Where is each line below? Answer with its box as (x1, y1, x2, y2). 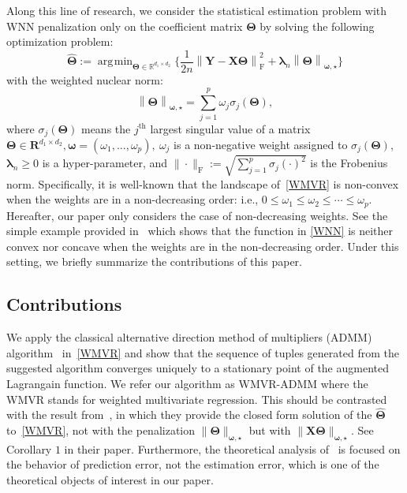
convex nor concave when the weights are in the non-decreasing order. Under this (6, 237, 399, 254)
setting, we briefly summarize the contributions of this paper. (6, 253, 302, 270)
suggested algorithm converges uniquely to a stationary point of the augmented (6, 360, 389, 376)
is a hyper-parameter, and (42, 155, 168, 171)
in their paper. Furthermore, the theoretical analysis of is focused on (64, 440, 401, 457)
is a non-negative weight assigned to (174, 136, 348, 153)
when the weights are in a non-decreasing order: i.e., (6, 191, 259, 207)
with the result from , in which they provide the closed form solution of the (6, 406, 372, 423)
